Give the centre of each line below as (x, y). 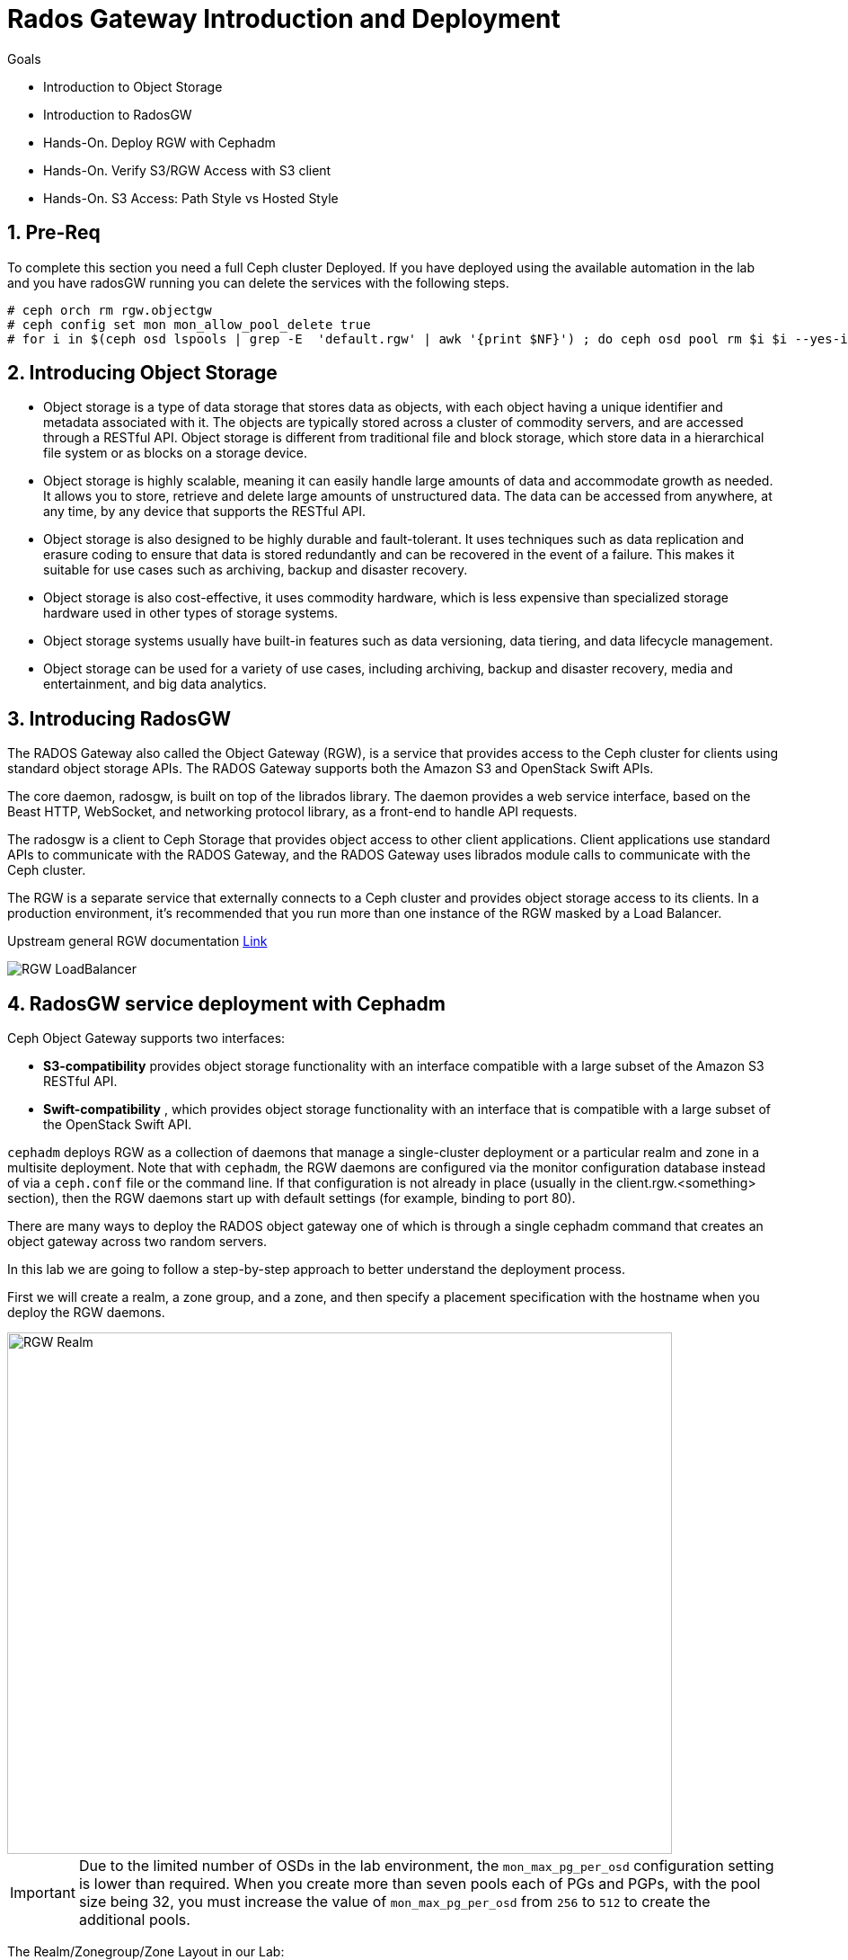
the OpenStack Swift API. (118, 1125)
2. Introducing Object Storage (142, 373)
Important (43, 1893)
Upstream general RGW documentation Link (137, 941)
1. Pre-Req (54, 233)
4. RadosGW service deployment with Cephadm (226, 1003)
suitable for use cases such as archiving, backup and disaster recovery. (256, 570)
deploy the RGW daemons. (86, 1313)
